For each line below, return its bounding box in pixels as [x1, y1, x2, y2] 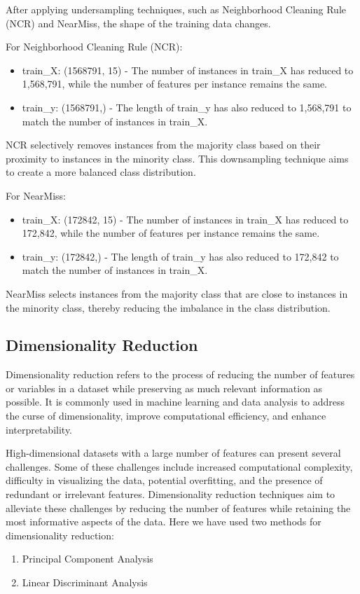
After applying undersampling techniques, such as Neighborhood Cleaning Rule [6, 2, 347, 16]
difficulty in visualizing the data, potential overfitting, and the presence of [6, 473, 323, 488]
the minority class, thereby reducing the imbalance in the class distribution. [6, 300, 331, 315]
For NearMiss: [6, 188, 66, 202]
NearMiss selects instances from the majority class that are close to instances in [6, 286, 348, 301]
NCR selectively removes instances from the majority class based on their [6, 137, 321, 152]
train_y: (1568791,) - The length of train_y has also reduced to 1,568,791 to [22, 99, 352, 114]
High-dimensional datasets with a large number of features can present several [6, 445, 341, 460]
